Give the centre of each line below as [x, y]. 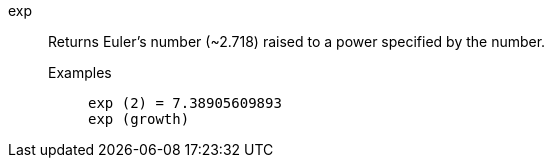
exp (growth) [139, 119]
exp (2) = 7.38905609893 [185, 103]
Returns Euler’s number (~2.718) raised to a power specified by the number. [297, 41]
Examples [80, 72]
